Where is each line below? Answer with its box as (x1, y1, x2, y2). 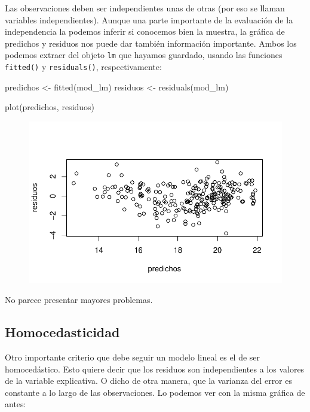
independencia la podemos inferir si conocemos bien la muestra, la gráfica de (5, 25, 285, 38)
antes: (5, 398, 26, 410)
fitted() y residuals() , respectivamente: (5, 60, 162, 73)
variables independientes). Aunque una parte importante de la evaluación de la (5, 13, 293, 26)
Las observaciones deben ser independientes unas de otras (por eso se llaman (5, 2, 285, 14)
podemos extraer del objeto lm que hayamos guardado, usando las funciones (5, 49, 283, 61)
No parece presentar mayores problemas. (5, 293, 153, 306)
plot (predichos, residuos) (5, 101, 95, 113)
